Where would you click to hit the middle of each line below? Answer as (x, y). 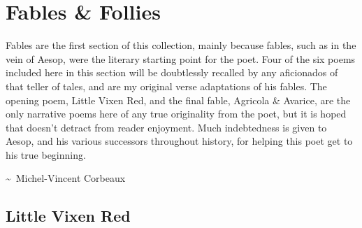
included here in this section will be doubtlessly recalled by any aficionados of (172, 72)
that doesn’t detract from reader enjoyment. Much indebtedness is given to (166, 127)
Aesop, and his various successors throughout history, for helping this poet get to (179, 141)
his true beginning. (46, 154)
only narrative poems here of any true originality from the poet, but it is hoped (176, 114)
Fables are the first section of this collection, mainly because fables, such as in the (181, 45)
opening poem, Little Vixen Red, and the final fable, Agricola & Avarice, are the (178, 100)
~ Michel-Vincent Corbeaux (66, 178)
